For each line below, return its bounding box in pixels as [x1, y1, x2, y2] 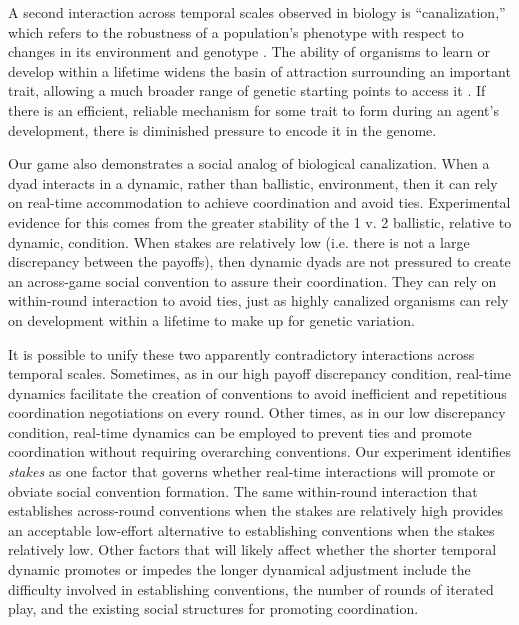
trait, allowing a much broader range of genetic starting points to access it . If [8, 80, 486, 101]
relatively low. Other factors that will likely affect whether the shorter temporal [8, 539, 497, 560]
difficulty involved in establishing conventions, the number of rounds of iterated [8, 578, 494, 599]
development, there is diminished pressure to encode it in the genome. [8, 119, 437, 140]
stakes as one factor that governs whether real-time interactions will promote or [8, 461, 496, 482]
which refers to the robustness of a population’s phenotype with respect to [8, 21, 464, 42]
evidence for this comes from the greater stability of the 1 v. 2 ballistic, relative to [8, 211, 512, 232]
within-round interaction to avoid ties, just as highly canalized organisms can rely [8, 290, 509, 311]
